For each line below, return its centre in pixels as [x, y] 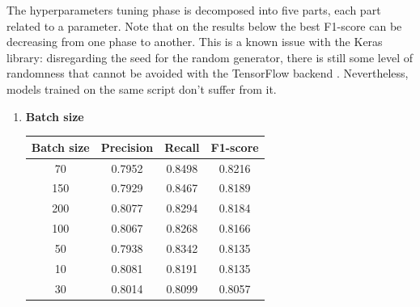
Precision [127, 147]
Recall [182, 147]
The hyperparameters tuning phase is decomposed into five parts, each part [194, 10]
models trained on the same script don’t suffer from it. [142, 88]
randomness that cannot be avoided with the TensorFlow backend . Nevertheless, [208, 73]
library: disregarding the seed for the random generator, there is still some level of [210, 57]
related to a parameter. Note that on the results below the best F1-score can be [204, 25]
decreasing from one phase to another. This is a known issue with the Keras [195, 42]
